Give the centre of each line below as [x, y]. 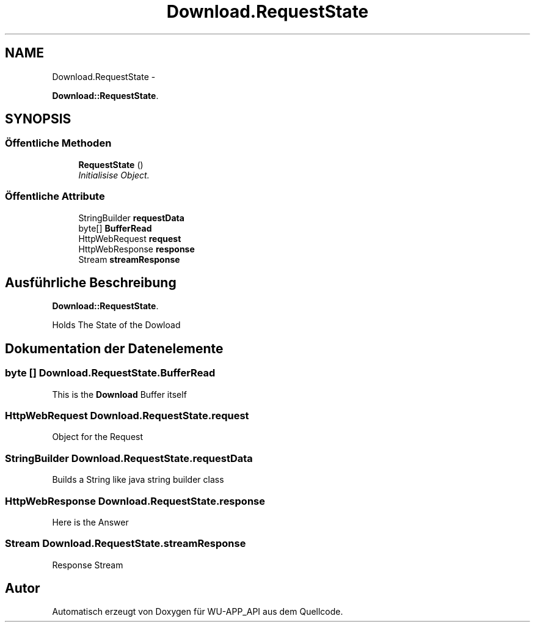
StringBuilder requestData [131, 218]
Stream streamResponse [129, 259]
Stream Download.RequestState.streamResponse [126, 544]
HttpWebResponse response [136, 249]
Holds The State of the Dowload [116, 325]
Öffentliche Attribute [55, 196]
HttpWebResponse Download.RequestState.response [135, 501]
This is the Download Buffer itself [119, 394]
